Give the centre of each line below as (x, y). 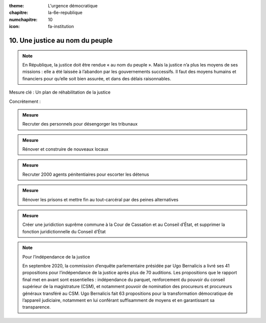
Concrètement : (25, 101)
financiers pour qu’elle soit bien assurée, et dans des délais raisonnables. (97, 78)
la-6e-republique (65, 13)
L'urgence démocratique (73, 6)
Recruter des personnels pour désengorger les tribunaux (80, 124)
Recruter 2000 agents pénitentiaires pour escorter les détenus (86, 174)
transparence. (37, 307)
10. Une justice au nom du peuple (61, 40)
